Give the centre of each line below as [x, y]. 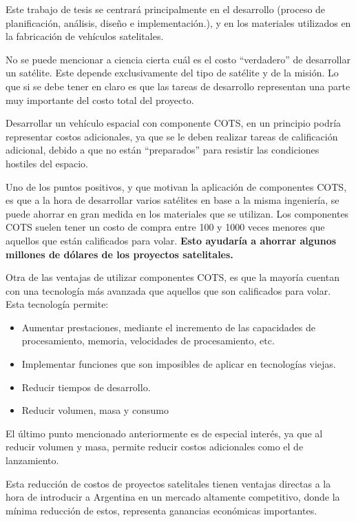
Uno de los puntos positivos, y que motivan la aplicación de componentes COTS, [176, 186]
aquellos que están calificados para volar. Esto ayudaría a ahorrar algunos [171, 240]
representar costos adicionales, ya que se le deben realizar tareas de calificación [172, 136]
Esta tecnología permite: [57, 304]
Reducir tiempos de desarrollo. [86, 387]
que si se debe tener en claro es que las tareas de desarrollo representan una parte [178, 86]
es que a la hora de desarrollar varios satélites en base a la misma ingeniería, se [172, 200]
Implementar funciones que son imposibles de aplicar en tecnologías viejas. [179, 364]
